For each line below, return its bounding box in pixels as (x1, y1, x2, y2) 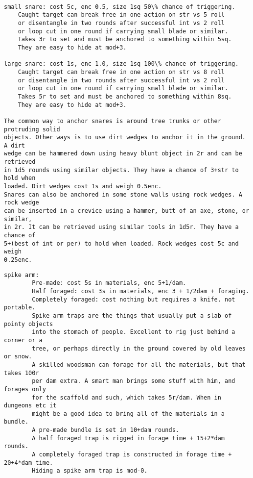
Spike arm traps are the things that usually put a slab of (32, 312, 232, 319)
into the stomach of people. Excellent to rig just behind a (32, 328, 235, 336)
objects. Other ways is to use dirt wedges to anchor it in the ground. (4, 134, 246, 141)
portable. (4, 304, 36, 311)
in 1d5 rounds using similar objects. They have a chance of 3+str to (4, 166, 239, 174)
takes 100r (4, 369, 39, 377)
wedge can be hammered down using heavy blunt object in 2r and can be (4, 150, 242, 157)
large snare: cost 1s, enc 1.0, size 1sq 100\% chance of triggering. (4, 60, 239, 68)
